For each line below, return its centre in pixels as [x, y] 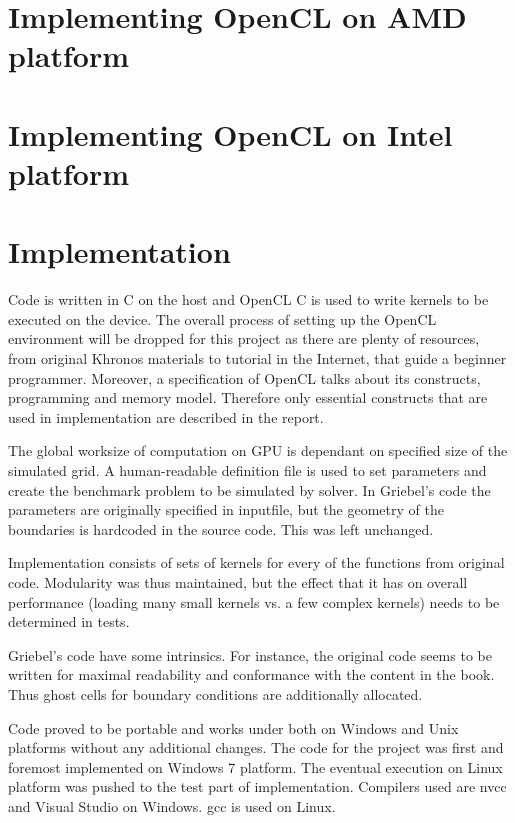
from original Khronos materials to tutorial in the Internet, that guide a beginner [257, 358]
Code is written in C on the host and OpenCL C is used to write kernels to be [248, 299]
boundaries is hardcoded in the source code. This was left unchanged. [221, 528]
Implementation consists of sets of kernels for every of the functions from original [256, 562]
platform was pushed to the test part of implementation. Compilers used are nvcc [257, 786]
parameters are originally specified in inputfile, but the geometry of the [226, 509]
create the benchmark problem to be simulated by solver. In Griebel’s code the [249, 489]
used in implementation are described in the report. [166, 416]
